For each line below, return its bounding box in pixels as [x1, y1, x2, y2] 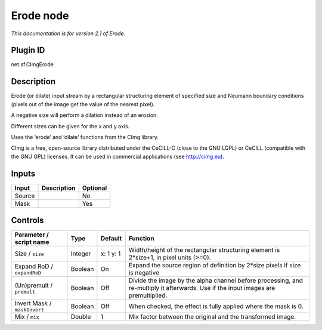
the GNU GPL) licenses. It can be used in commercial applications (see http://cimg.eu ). [11, 153, 225, 160]
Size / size [14, 249, 44, 258]
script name [14, 238, 50, 246]
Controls [11, 215, 44, 226]
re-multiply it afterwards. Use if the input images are [128, 284, 275, 292]
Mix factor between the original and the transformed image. [128, 313, 296, 321]
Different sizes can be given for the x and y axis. [11, 122, 130, 129]
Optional [82, 184, 107, 192]
